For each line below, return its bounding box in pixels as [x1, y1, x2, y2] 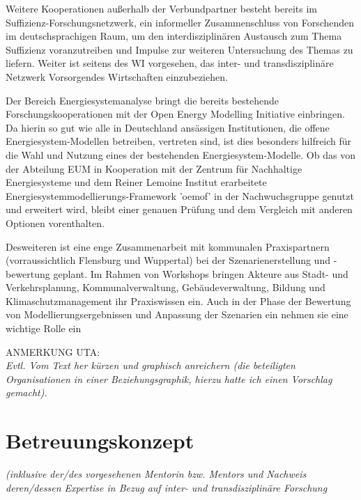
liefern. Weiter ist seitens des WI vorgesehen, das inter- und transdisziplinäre [6, 56, 334, 70]
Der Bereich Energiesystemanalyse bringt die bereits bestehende [6, 93, 279, 107]
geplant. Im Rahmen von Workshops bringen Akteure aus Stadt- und [53, 266, 348, 281]
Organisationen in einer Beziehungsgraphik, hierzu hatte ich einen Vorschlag [6, 371, 332, 386]
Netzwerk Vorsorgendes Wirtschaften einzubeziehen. [6, 69, 228, 84]
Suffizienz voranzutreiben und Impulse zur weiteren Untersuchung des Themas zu [6, 42, 353, 56]
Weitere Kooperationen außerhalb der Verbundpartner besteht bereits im [6, 1, 317, 15]
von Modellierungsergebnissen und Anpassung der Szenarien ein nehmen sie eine [6, 307, 348, 322]
